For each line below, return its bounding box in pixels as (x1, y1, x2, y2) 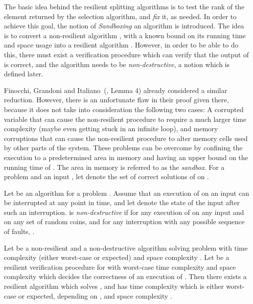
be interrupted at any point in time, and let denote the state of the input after (4, 197, 240, 208)
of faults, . (4, 226, 35, 236)
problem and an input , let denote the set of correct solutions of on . (4, 171, 209, 182)
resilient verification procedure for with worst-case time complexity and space (4, 261, 236, 272)
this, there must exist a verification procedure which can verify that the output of (4, 49, 249, 59)
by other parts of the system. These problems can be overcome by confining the (4, 142, 243, 153)
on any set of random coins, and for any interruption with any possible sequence (4, 216, 245, 227)
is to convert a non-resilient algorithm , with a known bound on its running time (4, 30, 246, 40)
